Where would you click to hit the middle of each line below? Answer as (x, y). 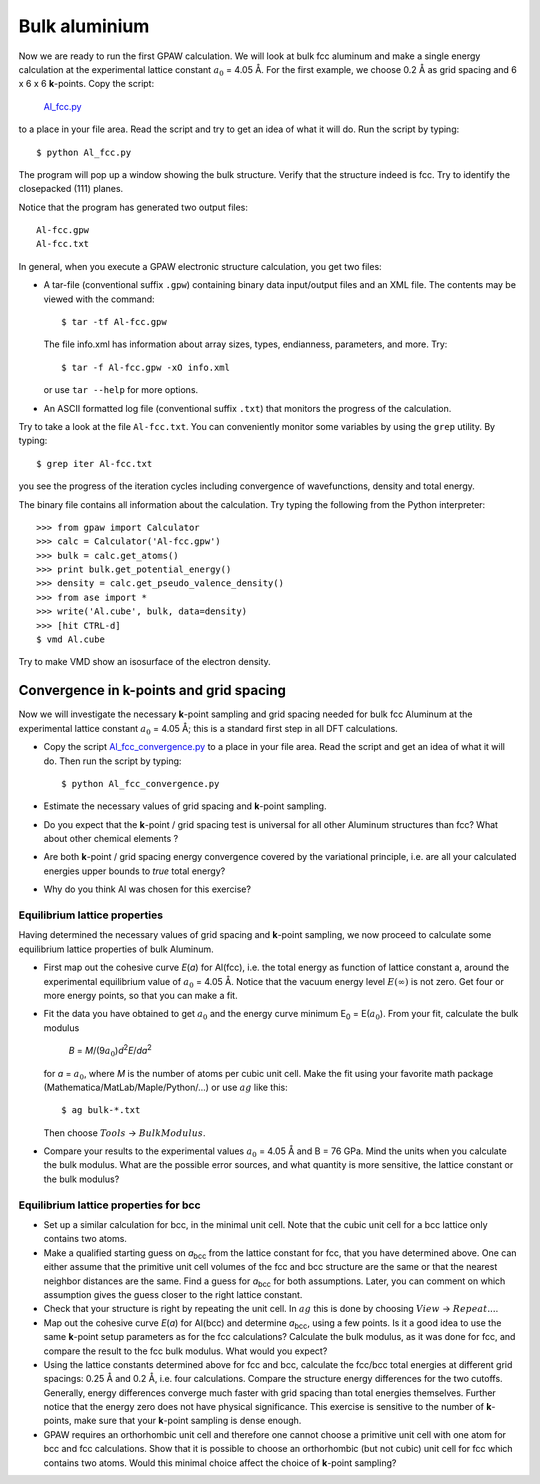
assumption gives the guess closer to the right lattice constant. (173, 1294)
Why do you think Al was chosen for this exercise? (147, 889)
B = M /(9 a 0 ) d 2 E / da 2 (110, 1051)
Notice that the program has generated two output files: (133, 207)
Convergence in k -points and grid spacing (152, 690)
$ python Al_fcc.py (84, 152)
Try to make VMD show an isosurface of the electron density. (145, 662)
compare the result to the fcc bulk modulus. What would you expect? (185, 1351)
